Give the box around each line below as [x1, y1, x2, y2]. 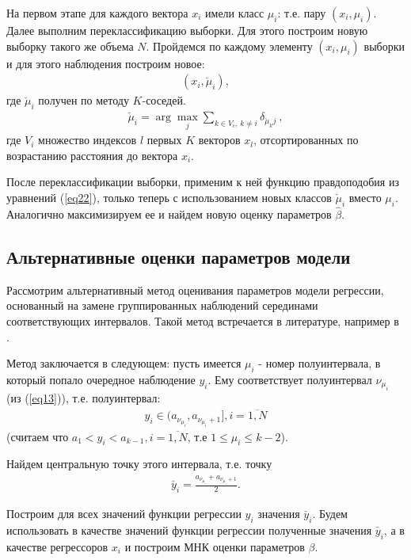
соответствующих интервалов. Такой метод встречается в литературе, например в [6, 313, 399, 330]
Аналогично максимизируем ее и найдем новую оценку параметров [6, 206, 332, 223]
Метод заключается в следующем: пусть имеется [6, 355, 242, 371]
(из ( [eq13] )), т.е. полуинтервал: [6, 390, 161, 406]
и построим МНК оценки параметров [124, 538, 305, 554]
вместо [348, 189, 382, 206]
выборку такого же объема [6, 37, 134, 54]
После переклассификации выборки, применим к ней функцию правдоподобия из [6, 173, 399, 190]
